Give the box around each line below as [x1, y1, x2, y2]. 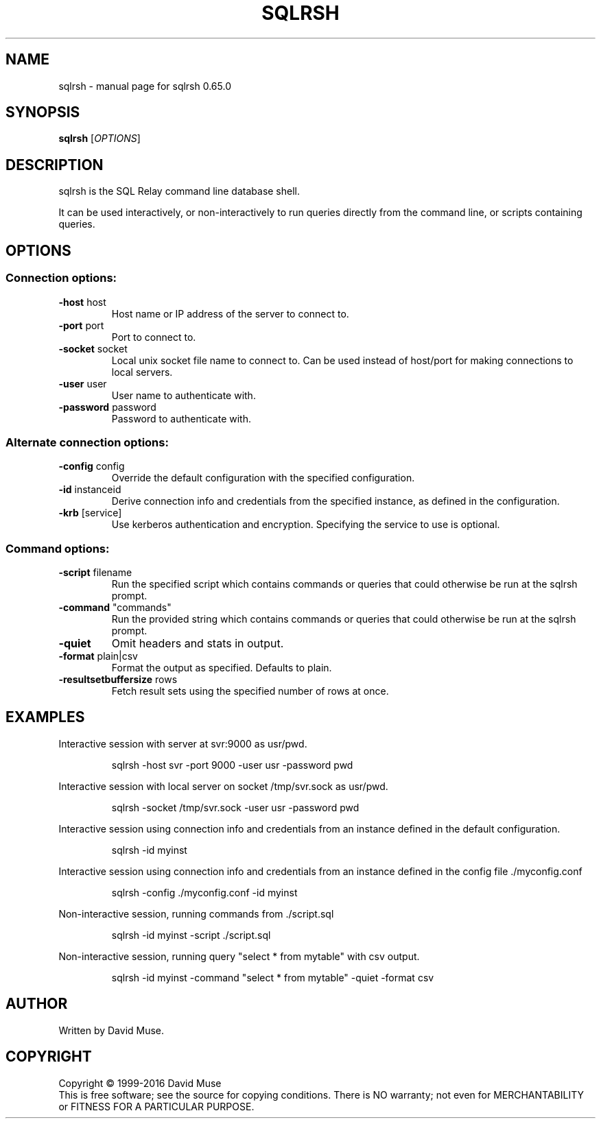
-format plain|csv [58, 650, 138, 662]
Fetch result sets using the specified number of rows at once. [111, 685, 389, 697]
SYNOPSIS [5, 104, 80, 121]
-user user [58, 377, 107, 390]
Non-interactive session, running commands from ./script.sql [58, 907, 334, 920]
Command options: [5, 541, 110, 555]
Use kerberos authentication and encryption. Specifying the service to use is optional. [111, 518, 500, 531]
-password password [58, 400, 156, 413]
